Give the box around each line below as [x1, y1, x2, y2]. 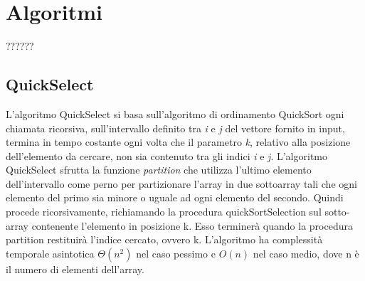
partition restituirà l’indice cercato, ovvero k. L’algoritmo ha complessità [6, 232, 323, 247]
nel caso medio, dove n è [253, 245, 359, 260]
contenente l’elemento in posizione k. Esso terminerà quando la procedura [31, 218, 353, 233]
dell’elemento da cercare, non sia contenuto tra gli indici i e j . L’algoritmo [6, 148, 327, 163]
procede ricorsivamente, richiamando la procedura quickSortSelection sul [6, 204, 322, 219]
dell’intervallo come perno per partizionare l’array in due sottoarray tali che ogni [6, 176, 357, 191]
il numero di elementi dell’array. [6, 261, 144, 276]
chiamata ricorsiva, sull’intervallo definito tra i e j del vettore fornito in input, [6, 120, 345, 135]
